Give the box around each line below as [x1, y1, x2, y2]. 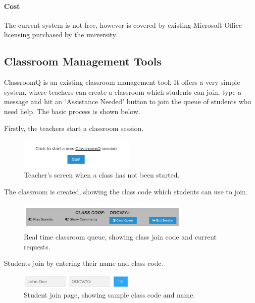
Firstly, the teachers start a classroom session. [4, 122, 144, 133]
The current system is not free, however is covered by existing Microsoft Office [4, 19, 242, 30]
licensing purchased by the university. [4, 29, 117, 40]
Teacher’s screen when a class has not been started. [24, 169, 180, 180]
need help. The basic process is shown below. [4, 106, 140, 116]
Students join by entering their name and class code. [4, 258, 163, 268]
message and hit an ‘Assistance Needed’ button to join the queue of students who [4, 96, 252, 107]
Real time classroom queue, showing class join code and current [24, 232, 217, 242]
